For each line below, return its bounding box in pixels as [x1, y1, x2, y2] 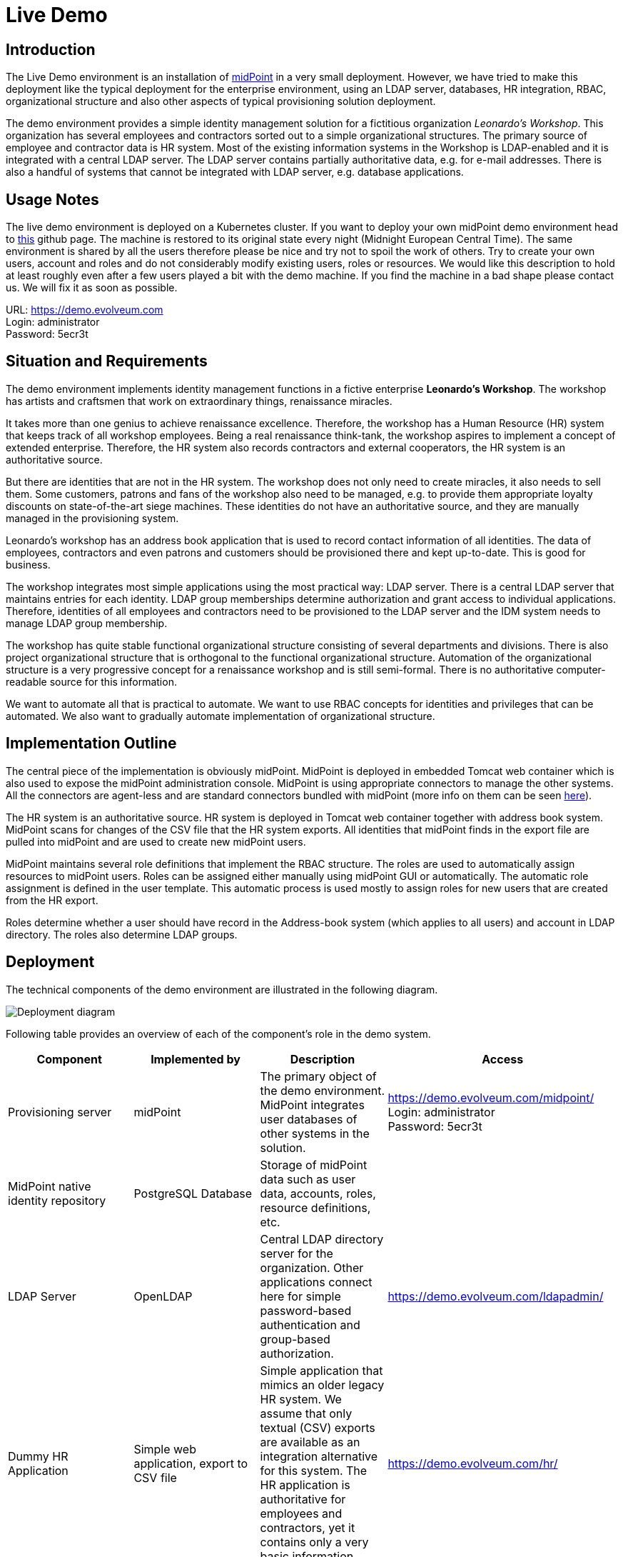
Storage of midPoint [260, 1157, 368, 1172]
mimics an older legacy [260, 1377, 385, 1392]
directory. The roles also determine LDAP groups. [6, 928, 238, 941]
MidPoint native [8, 1178, 91, 1193]
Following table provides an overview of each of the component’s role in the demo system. [6, 1027, 431, 1040]
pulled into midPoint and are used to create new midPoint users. [6, 835, 306, 848]
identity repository [8, 1193, 106, 1208]
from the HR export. [6, 893, 98, 906]
